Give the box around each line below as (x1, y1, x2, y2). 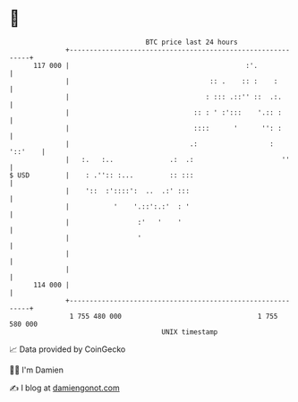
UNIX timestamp (161, 327, 218, 337)
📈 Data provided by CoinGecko (9, 344, 126, 355)
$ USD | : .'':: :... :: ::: (9, 170, 194, 180)
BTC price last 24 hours (145, 38, 239, 47)
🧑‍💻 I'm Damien (9, 364, 64, 375)
